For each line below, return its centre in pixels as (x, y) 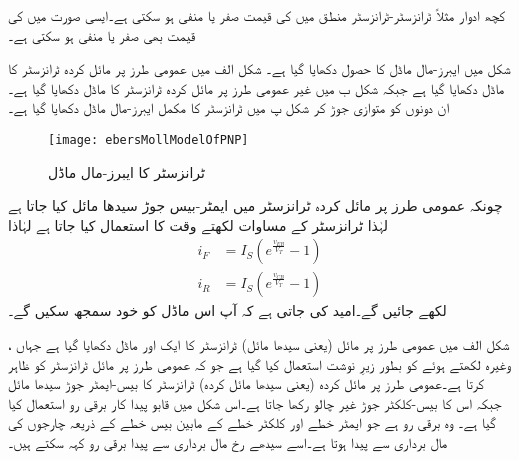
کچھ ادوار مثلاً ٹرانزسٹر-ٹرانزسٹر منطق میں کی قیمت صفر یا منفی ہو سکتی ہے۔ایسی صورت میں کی (256, 15)
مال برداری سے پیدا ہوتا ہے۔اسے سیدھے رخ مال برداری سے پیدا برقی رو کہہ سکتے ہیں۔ (228, 442)
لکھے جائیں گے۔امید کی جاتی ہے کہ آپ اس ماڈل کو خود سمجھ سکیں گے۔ (227, 310)
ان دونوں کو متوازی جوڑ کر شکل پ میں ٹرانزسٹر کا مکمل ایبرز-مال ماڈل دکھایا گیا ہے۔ (229, 107)
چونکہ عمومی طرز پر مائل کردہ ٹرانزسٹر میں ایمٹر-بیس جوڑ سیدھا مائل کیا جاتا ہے (255, 205)
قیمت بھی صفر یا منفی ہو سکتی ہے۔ (102, 34)
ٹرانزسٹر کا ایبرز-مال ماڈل (126, 171)
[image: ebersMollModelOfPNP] (148, 139)
